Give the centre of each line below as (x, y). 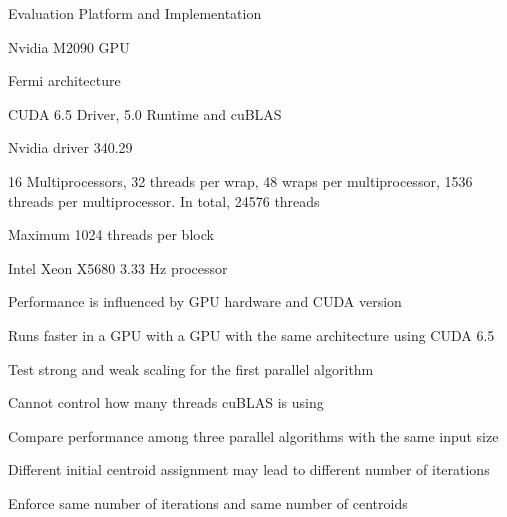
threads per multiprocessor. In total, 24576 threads (164, 200)
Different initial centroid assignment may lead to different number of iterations (249, 469)
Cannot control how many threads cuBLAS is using (166, 402)
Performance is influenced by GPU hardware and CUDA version (205, 301)
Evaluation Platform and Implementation (135, 13)
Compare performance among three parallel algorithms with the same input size (253, 435)
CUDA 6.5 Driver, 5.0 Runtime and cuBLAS (145, 113)
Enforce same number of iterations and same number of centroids (208, 502)
